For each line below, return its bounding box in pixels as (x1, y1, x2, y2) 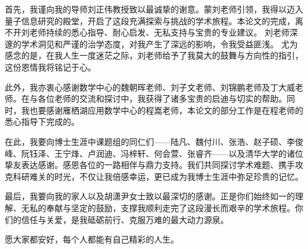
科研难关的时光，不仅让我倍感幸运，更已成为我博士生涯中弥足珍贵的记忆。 (12, 170, 303, 182)
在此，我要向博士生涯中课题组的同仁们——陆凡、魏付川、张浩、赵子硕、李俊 (5, 135, 303, 147)
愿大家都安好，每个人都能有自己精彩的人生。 (5, 233, 179, 245)
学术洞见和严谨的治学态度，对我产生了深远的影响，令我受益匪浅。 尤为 (21, 37, 298, 50)
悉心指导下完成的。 (5, 115, 79, 128)
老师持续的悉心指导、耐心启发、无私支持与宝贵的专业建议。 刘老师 (29, 26, 290, 38)
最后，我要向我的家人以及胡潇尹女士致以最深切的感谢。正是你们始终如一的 (5, 190, 295, 202)
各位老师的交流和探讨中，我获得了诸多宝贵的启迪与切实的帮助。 (37, 92, 287, 105)
